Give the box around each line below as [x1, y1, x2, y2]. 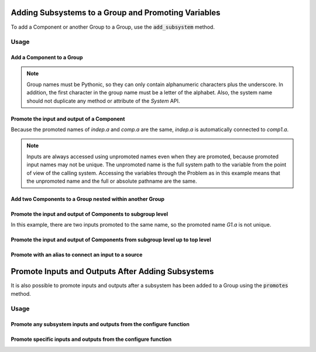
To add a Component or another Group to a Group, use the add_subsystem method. [11, 23, 215, 30]
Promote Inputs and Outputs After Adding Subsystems [11, 266, 214, 276]
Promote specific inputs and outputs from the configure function [11, 336, 172, 343]
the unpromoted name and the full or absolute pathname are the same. [26, 177, 197, 184]
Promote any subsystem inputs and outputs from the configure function [11, 321, 190, 328]
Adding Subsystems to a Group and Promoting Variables [11, 8, 221, 18]
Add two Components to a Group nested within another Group [11, 195, 165, 202]
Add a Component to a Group [11, 54, 83, 61]
